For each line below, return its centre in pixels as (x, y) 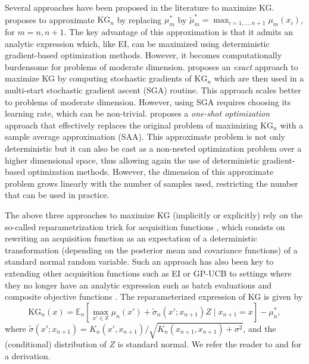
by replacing (139, 19)
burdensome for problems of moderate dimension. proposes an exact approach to (152, 66)
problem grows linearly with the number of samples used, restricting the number (152, 183)
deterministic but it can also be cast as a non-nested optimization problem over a (153, 148)
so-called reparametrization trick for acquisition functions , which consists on (145, 226)
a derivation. (28, 355)
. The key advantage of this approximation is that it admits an (179, 32)
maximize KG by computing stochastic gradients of (98, 78)
